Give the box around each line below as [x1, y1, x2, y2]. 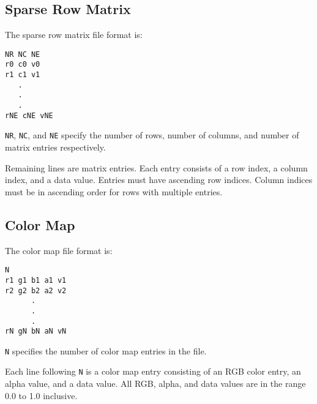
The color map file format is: [5, 244, 113, 256]
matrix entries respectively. [5, 141, 106, 154]
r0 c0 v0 [5, 60, 40, 69]
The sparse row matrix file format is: [5, 28, 143, 41]
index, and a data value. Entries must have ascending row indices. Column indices [5, 173, 313, 186]
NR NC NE [5, 50, 40, 59]
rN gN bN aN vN [5, 327, 67, 336]
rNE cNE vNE [5, 111, 53, 120]
